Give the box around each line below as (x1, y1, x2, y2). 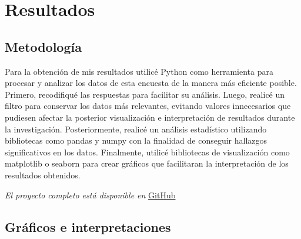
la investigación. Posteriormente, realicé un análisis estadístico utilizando (5, 122, 267, 135)
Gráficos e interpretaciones (5, 217, 171, 235)
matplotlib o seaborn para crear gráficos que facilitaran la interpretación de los (5, 157, 289, 170)
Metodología (5, 37, 82, 55)
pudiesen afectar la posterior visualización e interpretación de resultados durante (5, 111, 295, 123)
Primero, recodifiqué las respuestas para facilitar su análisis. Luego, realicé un (5, 88, 285, 100)
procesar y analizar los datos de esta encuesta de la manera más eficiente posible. (5, 77, 297, 89)
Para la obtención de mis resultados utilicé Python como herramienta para (5, 65, 273, 77)
